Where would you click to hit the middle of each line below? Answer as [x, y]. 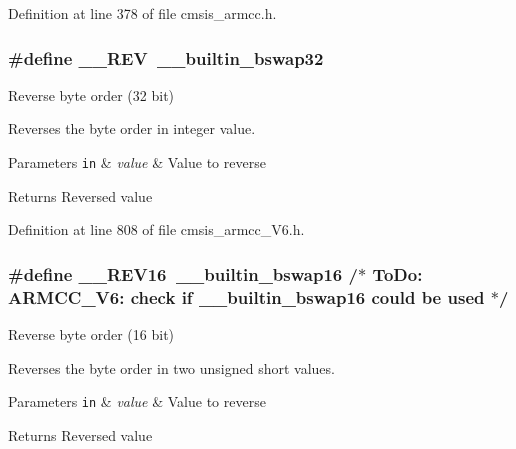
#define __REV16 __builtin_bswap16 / [183, 273]
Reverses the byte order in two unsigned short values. [171, 367]
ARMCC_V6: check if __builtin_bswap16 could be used [246, 296]
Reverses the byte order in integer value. [132, 128]
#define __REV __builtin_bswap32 [166, 57]
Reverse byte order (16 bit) [91, 333]
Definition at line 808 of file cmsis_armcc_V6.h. [156, 229]
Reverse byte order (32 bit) [91, 94]
